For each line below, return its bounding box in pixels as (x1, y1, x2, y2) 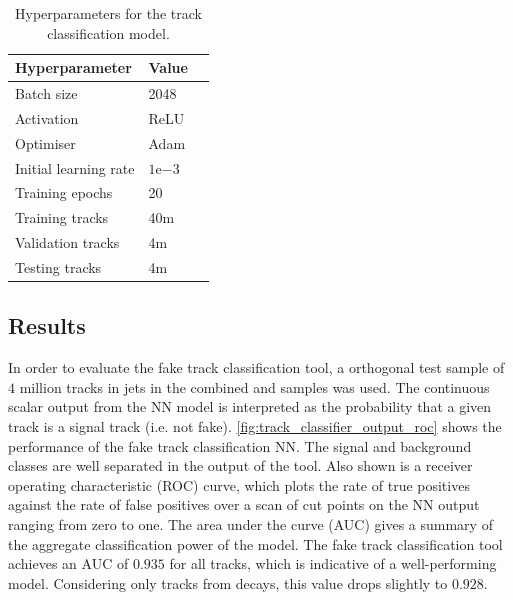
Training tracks (15, 207, 109, 228)
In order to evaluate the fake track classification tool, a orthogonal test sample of (8, 357, 505, 378)
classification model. (47, 22, 170, 43)
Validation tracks (15, 232, 120, 253)
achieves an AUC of (8, 553, 129, 574)
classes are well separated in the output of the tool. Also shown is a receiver (8, 455, 473, 476)
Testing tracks (15, 256, 102, 277)
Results (8, 310, 86, 341)
